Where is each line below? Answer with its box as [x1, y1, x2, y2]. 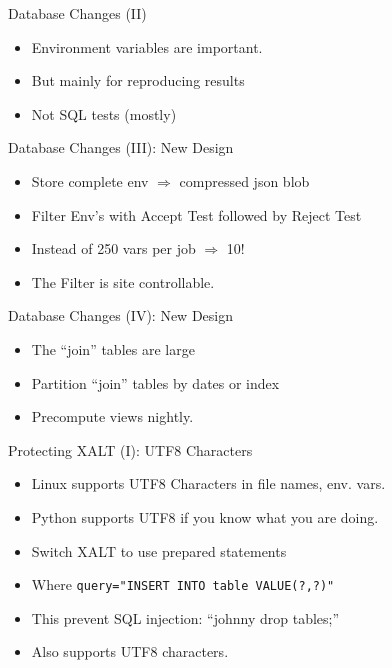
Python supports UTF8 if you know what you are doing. [31, 506, 379, 527]
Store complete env [31, 170, 149, 191]
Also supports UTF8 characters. [31, 641, 229, 662]
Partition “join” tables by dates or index [31, 372, 280, 393]
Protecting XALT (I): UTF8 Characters [8, 439, 253, 460]
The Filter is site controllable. [31, 271, 215, 292]
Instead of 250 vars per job [31, 238, 196, 259]
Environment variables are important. [31, 36, 263, 57]
